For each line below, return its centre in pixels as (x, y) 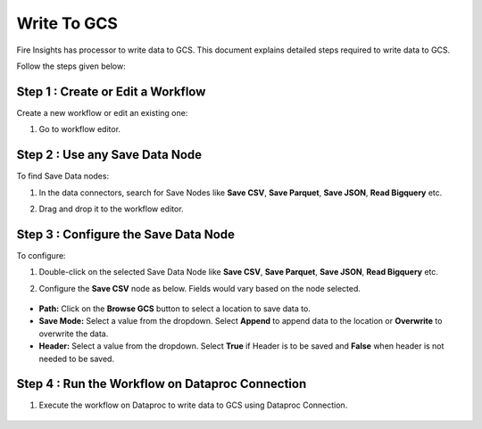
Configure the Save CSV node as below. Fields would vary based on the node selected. (200, 288)
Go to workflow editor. (79, 129)
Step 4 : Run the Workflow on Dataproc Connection (162, 384)
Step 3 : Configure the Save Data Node (126, 234)
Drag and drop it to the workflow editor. (111, 209)
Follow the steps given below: (71, 66)
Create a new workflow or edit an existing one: (102, 112)
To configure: (41, 255)
